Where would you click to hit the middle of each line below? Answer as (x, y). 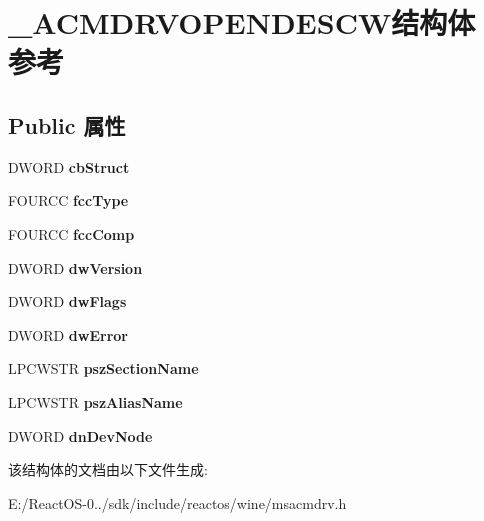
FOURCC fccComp (71, 233)
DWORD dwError (68, 334)
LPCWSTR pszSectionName (103, 368)
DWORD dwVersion (75, 267)
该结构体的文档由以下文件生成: (108, 469)
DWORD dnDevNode (80, 435)
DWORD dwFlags (67, 301)
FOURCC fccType (68, 200)
